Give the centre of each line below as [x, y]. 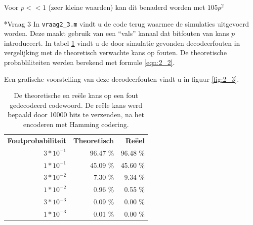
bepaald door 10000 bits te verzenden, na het [76, 114]
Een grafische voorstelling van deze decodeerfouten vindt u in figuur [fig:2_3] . [122, 79]
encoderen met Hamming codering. [76, 124]
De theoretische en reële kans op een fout [76, 95]
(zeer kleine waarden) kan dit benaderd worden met [127, 7]
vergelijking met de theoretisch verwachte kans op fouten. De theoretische [115, 52]
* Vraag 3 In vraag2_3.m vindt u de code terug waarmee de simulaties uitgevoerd [126, 23]
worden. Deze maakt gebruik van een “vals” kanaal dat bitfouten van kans [117, 33]
